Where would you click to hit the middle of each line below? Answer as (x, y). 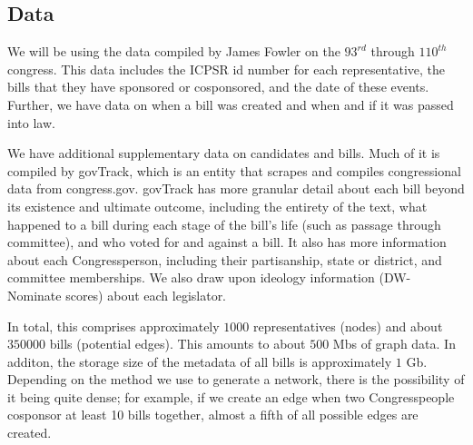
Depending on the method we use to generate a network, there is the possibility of (236, 379)
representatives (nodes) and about (348, 326)
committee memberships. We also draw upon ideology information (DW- (209, 277)
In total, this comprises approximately (113, 326)
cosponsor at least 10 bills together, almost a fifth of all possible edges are (213, 415)
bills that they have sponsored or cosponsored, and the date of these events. (218, 87)
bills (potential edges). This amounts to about (177, 344)
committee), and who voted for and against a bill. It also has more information (227, 242)
